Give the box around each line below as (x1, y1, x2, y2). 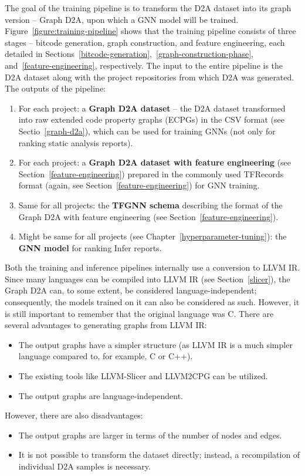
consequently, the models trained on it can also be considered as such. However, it (5, 296, 300, 308)
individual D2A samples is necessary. (18, 460, 151, 472)
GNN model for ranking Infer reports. (18, 241, 162, 254)
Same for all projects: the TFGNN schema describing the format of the (18, 198, 283, 211)
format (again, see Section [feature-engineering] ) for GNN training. (18, 179, 260, 191)
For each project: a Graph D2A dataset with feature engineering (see (18, 156, 292, 168)
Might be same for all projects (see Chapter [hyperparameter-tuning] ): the (18, 230, 287, 242)
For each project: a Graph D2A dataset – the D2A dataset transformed (18, 102, 286, 114)
